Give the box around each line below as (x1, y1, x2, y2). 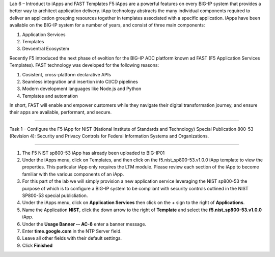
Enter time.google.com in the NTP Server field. (22, 228, 122, 234)
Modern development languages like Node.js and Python (22, 85, 142, 92)
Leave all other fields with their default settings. (22, 235, 122, 241)
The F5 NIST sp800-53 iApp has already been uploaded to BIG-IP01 (22, 150, 165, 156)
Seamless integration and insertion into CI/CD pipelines (22, 78, 139, 84)
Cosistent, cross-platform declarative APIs (22, 71, 112, 77)
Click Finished (22, 242, 53, 248)
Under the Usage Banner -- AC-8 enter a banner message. (22, 221, 147, 227)
